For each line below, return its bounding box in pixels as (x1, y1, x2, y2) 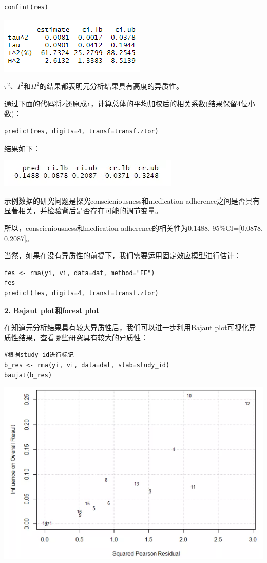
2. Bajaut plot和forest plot (4, 304, 100, 315)
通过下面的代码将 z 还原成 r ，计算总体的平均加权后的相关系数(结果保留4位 (4, 98, 248, 108)
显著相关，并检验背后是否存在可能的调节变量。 (4, 205, 162, 216)
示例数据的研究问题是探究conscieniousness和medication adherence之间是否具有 (4, 195, 260, 206)
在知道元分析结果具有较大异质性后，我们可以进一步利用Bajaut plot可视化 (4, 322, 249, 333)
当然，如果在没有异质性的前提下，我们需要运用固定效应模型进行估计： (4, 250, 241, 261)
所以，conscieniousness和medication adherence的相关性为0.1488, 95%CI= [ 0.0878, (4, 223, 263, 233)
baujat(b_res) (4, 371, 52, 379)
